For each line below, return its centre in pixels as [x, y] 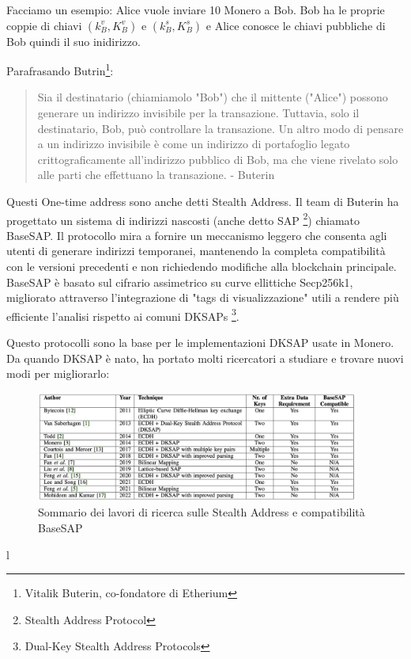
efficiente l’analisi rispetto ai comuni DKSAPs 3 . [123, 314]
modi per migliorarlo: [58, 373]
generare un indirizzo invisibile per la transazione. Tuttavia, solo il [198, 113]
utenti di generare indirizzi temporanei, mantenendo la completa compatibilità [196, 251]
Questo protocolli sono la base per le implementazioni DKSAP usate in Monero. [200, 343]
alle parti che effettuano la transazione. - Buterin [156, 175]
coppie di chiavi [44, 25]
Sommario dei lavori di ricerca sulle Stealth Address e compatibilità [202, 512]
